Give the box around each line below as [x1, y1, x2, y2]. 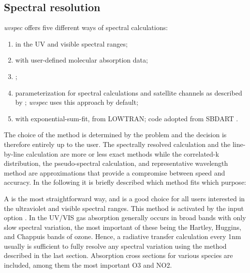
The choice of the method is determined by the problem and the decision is [4, 129, 227, 140]
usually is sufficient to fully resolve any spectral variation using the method [4, 241, 227, 251]
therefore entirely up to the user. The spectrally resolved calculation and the [4, 139, 231, 149]
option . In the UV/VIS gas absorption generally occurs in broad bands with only [4, 212, 246, 223]
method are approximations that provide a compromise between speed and [4, 167, 225, 177]
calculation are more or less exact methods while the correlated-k [26, 148, 219, 159]
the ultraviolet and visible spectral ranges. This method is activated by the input [4, 203, 244, 213]
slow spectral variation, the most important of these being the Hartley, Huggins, [4, 222, 241, 232]
